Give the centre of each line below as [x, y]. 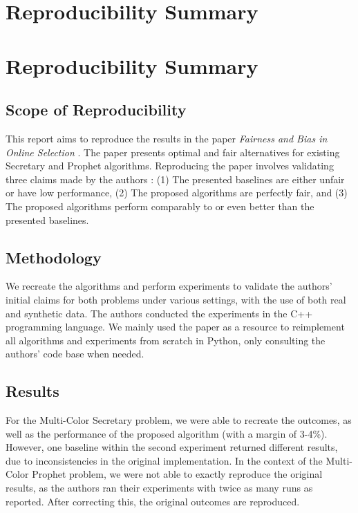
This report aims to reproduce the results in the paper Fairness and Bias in [167, 138]
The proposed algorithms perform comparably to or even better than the [160, 206]
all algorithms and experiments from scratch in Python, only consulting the [166, 340]
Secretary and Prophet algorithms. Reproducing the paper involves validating [170, 166]
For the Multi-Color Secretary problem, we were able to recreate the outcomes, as [179, 420]
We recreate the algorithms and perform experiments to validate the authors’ [169, 286]
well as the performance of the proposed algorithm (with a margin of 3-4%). [167, 433]
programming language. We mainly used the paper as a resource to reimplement [175, 327]
